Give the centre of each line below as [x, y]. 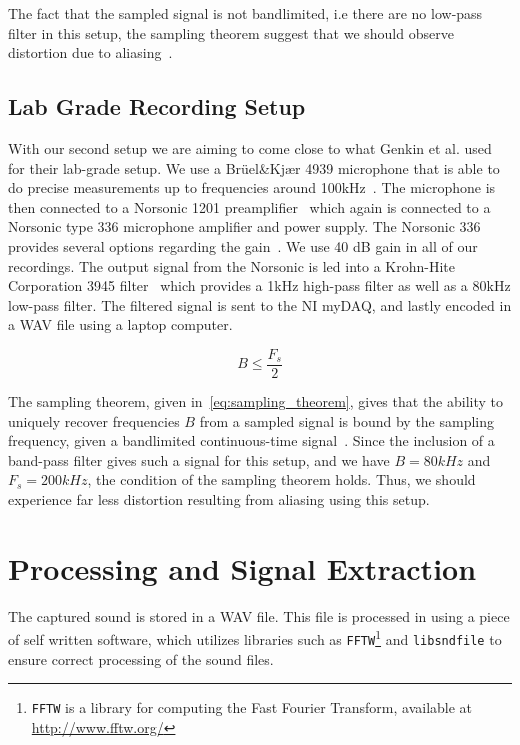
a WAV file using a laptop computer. [120, 324]
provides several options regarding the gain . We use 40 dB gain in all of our [243, 245]
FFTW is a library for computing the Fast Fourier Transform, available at [252, 707]
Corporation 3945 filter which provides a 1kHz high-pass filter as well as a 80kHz [259, 285]
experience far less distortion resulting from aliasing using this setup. [219, 498]
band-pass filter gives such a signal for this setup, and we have [199, 459]
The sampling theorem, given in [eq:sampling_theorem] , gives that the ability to [256, 400]
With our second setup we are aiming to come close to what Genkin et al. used [250, 147]
